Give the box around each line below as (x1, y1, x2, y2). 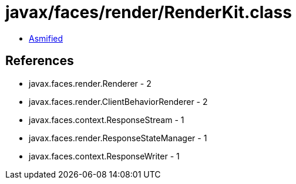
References (5, 53, 74, 69)
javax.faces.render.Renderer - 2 (29, 78, 152, 88)
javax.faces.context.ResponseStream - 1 (29, 114, 184, 125)
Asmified (29, 33, 63, 43)
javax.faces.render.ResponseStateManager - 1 (29, 132, 207, 143)
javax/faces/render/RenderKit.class (5, 2, 292, 22)
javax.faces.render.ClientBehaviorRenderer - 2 (29, 96, 208, 107)
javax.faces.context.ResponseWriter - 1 (29, 151, 180, 161)
